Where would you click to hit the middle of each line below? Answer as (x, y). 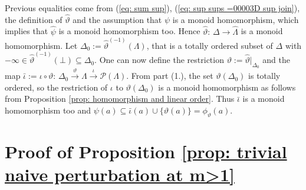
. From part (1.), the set (170, 76)
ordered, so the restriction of (56, 87)
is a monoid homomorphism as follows (227, 87)
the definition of (34, 19)
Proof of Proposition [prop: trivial (146, 151)
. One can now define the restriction (159, 60)
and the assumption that (117, 19)
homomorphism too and (48, 110)
